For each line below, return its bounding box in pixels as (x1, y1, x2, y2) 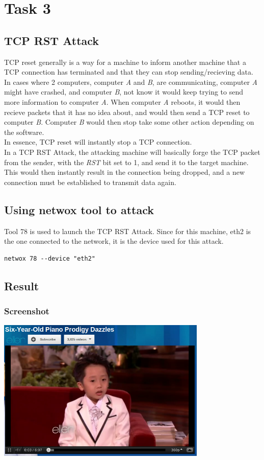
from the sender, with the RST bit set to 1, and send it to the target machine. (4, 156, 249, 167)
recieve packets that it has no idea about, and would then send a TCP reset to (4, 106, 250, 117)
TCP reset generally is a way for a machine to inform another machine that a (4, 56, 246, 67)
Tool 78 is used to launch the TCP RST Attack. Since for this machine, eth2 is (4, 225, 251, 236)
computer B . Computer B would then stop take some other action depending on (4, 117, 254, 127)
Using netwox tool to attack (4, 201, 154, 217)
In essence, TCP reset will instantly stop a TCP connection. (4, 136, 192, 147)
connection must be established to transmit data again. (4, 176, 176, 187)
